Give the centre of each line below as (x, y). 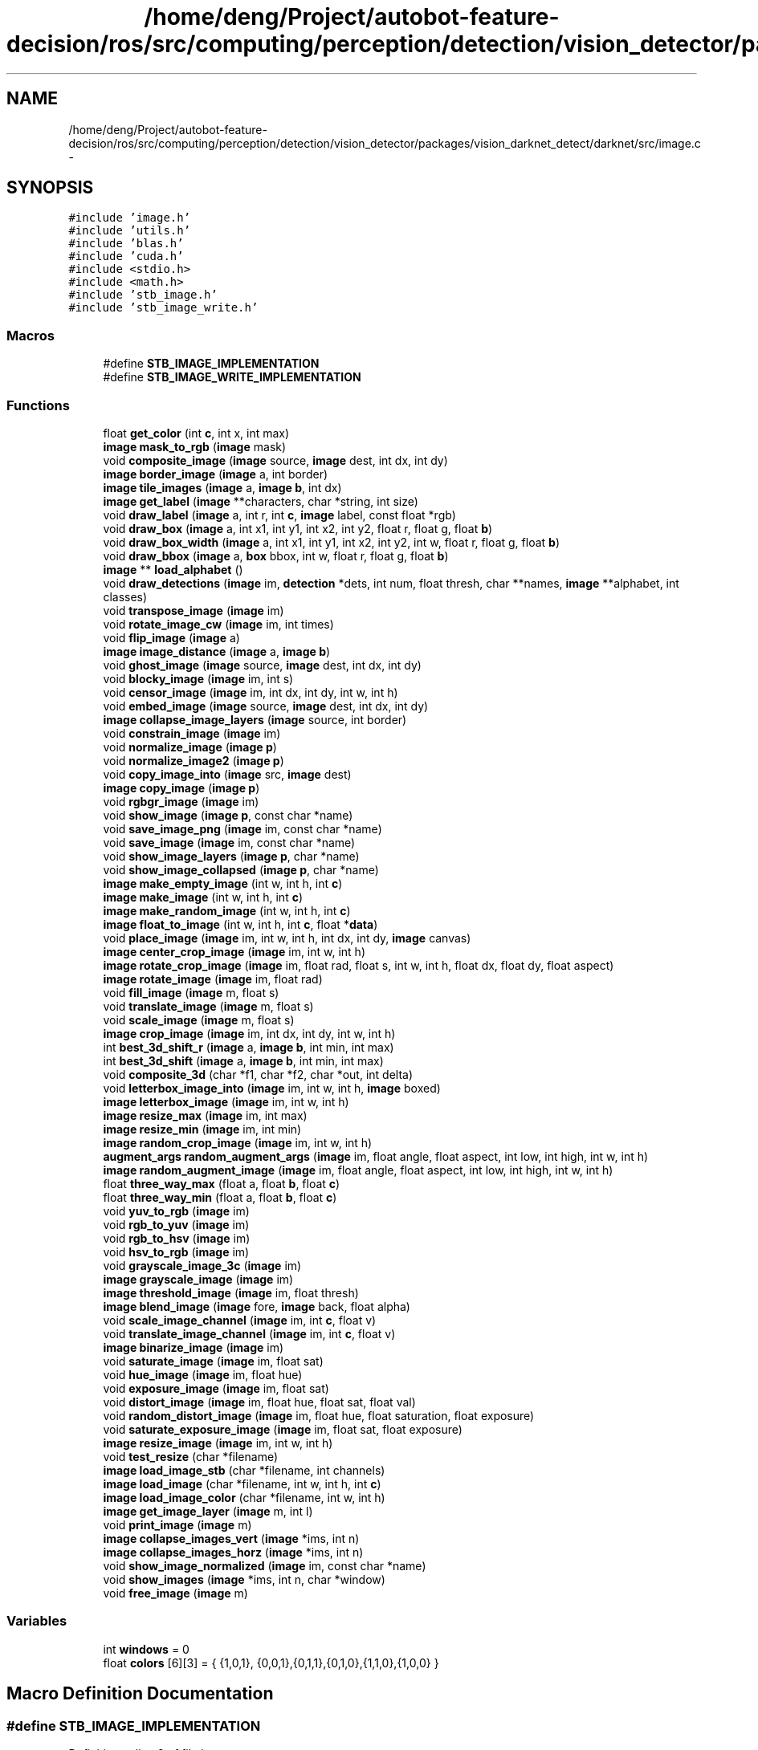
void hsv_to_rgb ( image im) (176, 1251)
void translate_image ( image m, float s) (208, 1006)
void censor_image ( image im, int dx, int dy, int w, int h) (251, 692)
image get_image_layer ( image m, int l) (208, 1511)
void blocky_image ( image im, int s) (198, 678)
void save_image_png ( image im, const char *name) (242, 828)
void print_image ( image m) (177, 1524)
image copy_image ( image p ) (181, 787)
